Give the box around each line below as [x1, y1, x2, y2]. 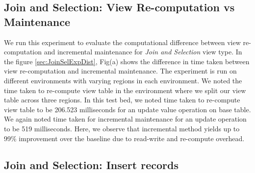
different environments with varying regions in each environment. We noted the [4, 75, 242, 85]
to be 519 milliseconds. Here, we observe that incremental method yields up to [4, 123, 240, 133]
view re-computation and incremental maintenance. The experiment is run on [4, 66, 237, 76]
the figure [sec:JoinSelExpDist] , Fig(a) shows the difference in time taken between [4, 56, 250, 66]
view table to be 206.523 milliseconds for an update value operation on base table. [4, 104, 251, 114]
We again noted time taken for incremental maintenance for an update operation [4, 114, 247, 124]
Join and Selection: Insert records [4, 157, 178, 172]
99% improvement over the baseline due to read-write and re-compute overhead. [4, 133, 245, 143]
